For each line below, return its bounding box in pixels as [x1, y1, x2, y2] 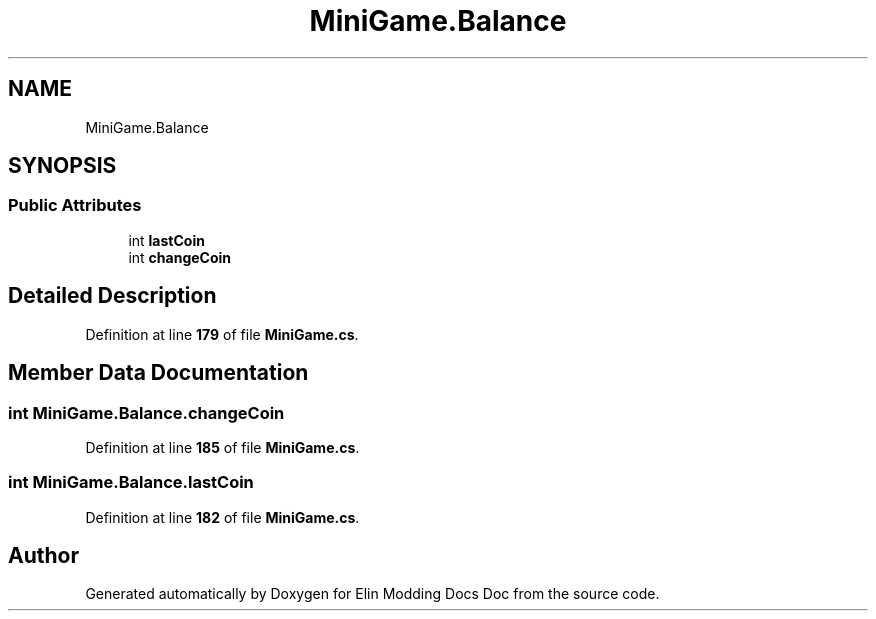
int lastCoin [128, 231, 205, 249]
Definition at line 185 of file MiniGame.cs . [85, 438, 360, 456]
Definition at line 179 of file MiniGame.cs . [85, 325, 359, 343]
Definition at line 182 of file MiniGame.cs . [85, 508, 360, 526]
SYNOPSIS [8, 153, 117, 179]
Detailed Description [8, 283, 217, 309]
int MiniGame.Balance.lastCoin [8, 472, 254, 493]
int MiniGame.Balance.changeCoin [8, 402, 285, 423]
